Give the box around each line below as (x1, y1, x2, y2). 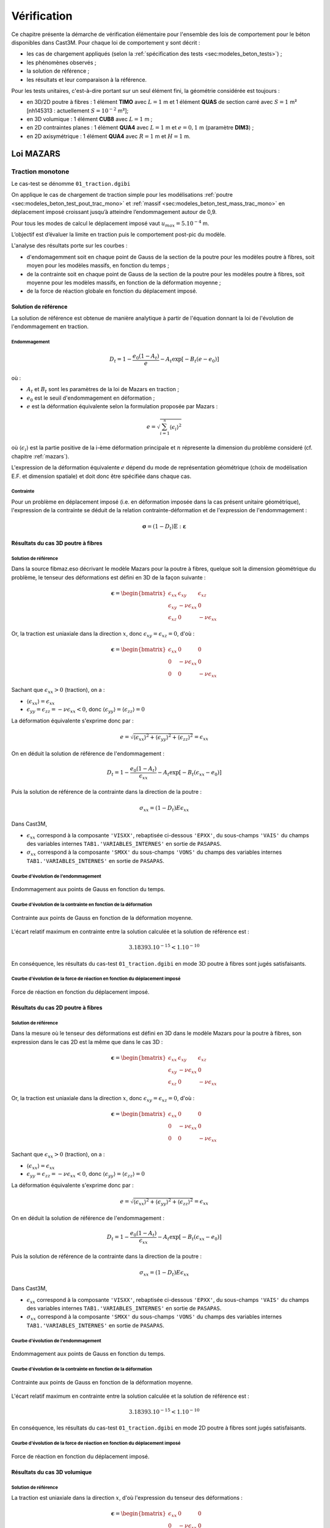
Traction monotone (11, 167, 70, 175)
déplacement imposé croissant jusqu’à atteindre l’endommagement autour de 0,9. (11, 208, 217, 216)
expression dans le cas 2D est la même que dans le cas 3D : (11, 1038, 163, 1045)
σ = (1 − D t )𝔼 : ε (142, 523, 186, 531)
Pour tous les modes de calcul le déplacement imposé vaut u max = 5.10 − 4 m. (11, 219, 210, 229)
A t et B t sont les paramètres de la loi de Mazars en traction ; (26, 386, 180, 394)
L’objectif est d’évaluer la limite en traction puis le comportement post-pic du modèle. (11, 230, 226, 238)
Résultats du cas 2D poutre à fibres (11, 1004, 103, 1011)
